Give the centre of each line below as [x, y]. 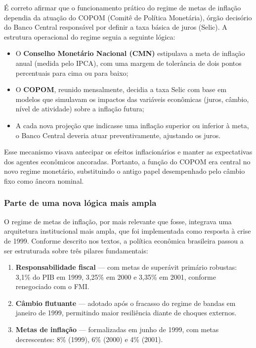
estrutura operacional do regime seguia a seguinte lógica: [90, 36]
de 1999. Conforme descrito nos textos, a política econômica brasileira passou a [124, 240]
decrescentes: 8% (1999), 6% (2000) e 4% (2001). [89, 339]
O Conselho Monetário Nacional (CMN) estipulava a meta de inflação [130, 53]
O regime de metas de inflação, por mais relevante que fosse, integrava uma [118, 221]
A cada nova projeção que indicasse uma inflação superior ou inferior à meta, [132, 125]
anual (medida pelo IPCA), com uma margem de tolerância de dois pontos [128, 63]
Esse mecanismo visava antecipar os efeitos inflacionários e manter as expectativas [128, 152]
